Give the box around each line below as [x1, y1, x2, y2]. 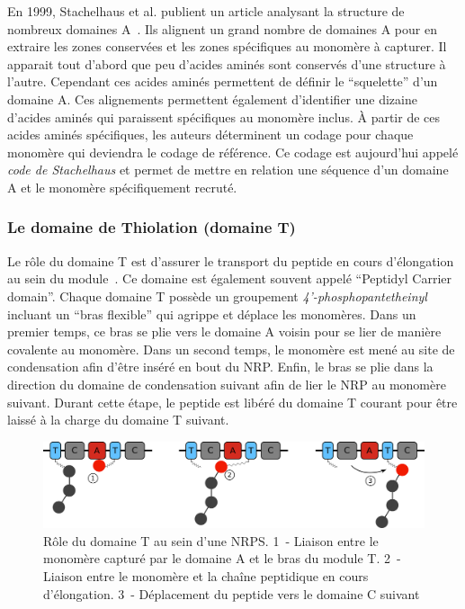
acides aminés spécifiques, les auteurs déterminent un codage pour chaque [7, 125, 414, 144]
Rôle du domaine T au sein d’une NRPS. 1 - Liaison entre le [43, 531, 379, 550]
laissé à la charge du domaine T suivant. [7, 410, 229, 429]
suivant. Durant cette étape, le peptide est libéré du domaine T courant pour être [7, 392, 458, 411]
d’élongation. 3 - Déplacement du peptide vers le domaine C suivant [43, 584, 420, 603]
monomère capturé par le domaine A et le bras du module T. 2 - [43, 549, 401, 568]
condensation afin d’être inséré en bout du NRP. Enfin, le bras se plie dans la [7, 357, 434, 376]
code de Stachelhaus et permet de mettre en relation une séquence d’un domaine [7, 160, 449, 179]
